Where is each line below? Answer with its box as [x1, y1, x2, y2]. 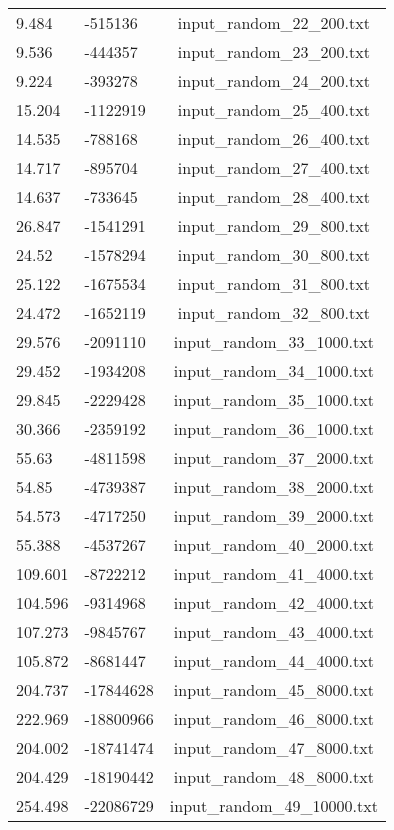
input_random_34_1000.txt [173, 359, 374, 382]
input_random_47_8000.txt [173, 736, 374, 759]
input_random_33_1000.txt [173, 330, 374, 353]
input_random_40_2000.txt [173, 533, 374, 556]
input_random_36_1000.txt [173, 417, 374, 440]
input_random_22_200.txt [177, 11, 370, 34]
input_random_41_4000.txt [173, 562, 374, 585]
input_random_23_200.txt [177, 40, 370, 63]
